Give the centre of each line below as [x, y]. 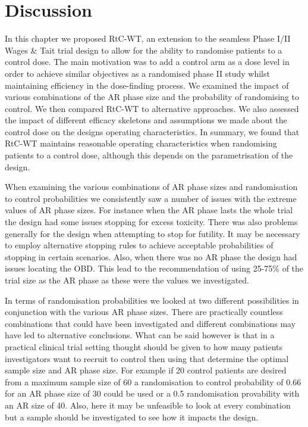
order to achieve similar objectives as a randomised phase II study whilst [137, 73]
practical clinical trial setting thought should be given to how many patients [144, 346]
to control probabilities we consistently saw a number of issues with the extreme [151, 198]
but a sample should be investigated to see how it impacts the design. [132, 417]
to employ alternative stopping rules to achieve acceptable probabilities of [139, 245]
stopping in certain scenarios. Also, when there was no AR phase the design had [151, 256]
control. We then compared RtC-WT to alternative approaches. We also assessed [152, 108]
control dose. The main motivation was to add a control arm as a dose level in [147, 62]
